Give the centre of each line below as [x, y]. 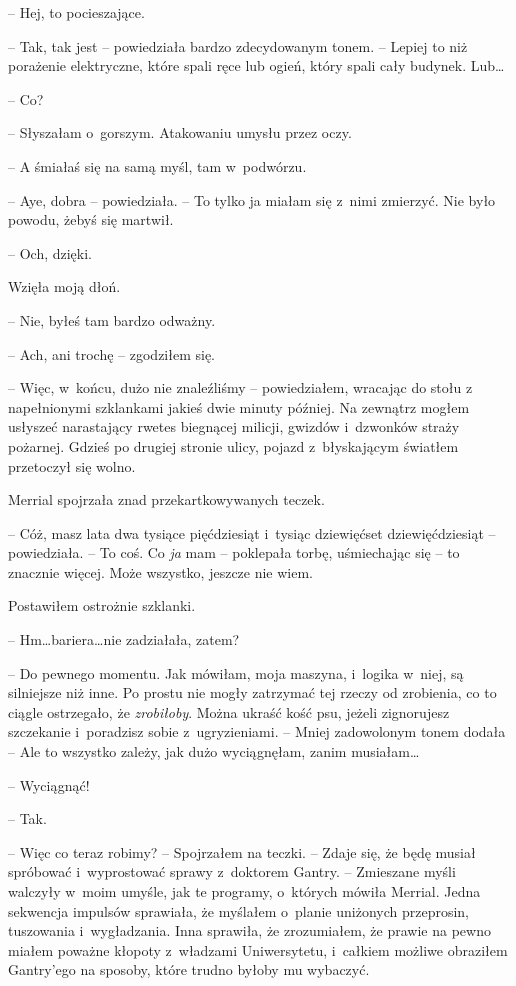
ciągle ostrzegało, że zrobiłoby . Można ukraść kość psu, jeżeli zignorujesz [229, 711]
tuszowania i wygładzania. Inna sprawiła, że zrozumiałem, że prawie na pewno [249, 930]
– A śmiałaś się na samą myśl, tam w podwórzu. [157, 165]
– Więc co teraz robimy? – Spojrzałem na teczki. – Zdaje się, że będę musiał [242, 851]
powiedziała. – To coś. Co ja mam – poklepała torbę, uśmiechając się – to [234, 552]
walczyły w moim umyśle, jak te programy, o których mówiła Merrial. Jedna [244, 891]
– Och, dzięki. [50, 252]
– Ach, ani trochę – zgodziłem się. [112, 353]
